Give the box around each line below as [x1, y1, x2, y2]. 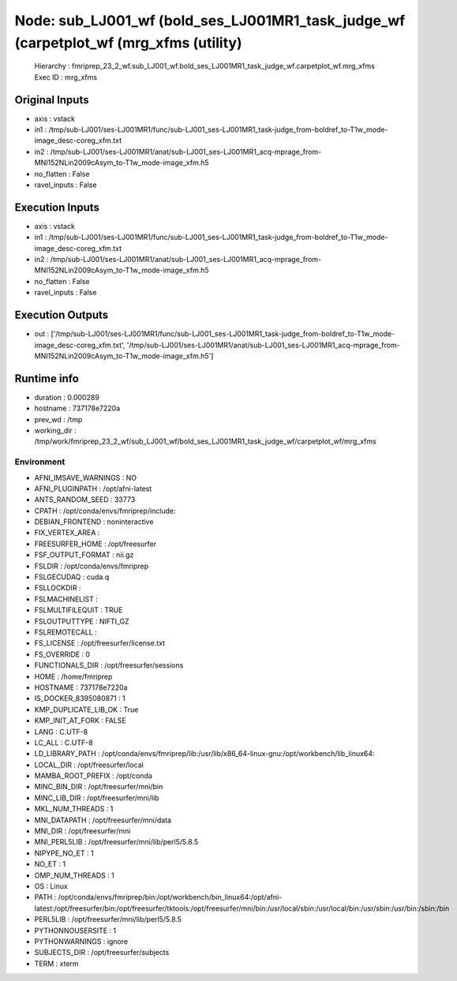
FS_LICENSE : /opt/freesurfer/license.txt [34, 638, 166, 648]
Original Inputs [14, 93, 89, 107]
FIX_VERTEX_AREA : [34, 528, 100, 537]
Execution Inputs [14, 200, 100, 214]
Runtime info [14, 372, 79, 385]
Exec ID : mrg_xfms [34, 72, 98, 82]
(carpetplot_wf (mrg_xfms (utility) [14, 34, 242, 51]
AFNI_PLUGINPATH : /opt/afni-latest [34, 484, 152, 493]
